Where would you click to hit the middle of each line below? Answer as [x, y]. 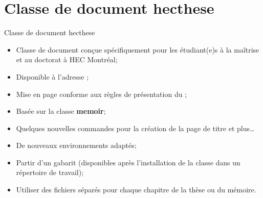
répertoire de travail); [50, 172]
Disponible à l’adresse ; [52, 76]
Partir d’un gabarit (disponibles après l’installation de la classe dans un [128, 162]
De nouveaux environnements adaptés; [76, 145]
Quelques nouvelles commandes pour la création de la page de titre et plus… [135, 128]
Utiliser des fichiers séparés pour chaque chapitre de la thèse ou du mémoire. [136, 190]
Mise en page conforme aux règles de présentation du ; [102, 94]
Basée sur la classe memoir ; [61, 111]
